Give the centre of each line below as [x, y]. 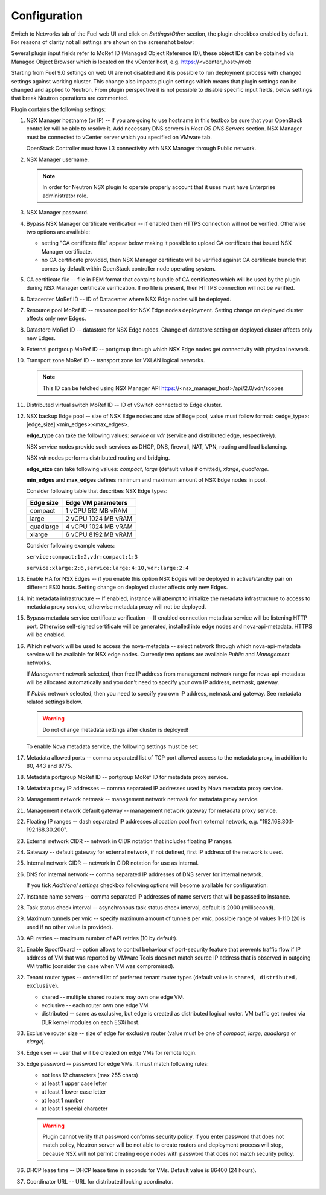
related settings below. [54, 702]
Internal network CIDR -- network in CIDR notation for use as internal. [113, 863]
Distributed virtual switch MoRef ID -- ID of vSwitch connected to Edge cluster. [124, 405]
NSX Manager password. [57, 213]
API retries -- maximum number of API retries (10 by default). [102, 938]
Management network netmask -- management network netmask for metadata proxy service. [142, 799]
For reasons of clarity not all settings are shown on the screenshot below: [103, 42]
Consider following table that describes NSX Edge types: [97, 491]
